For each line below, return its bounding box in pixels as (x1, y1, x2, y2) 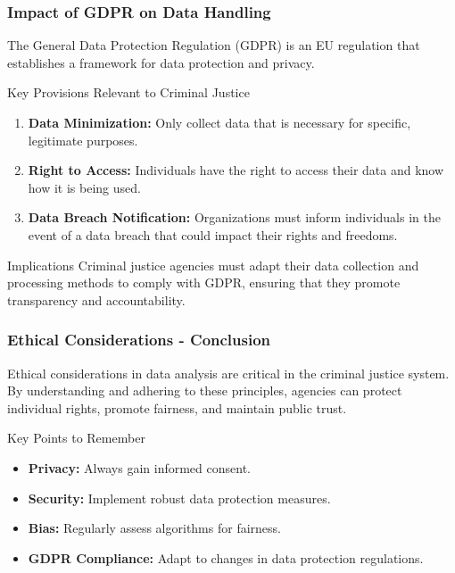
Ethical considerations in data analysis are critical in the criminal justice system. (7, 363, 450, 382)
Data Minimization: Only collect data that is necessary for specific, (28, 113, 411, 131)
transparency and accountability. (7, 290, 186, 309)
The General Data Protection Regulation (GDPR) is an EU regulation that (7, 36, 420, 54)
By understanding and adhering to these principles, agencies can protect (7, 381, 402, 400)
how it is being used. (28, 178, 141, 196)
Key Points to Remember (7, 428, 145, 447)
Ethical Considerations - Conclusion (7, 328, 271, 351)
